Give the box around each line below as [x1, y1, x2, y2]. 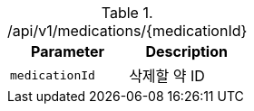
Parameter [31, 42, 105, 60]
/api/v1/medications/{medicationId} [7, 22, 248, 40]
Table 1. [101, 4, 153, 22]
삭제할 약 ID [129, 67, 205, 85]
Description [145, 42, 228, 60]
